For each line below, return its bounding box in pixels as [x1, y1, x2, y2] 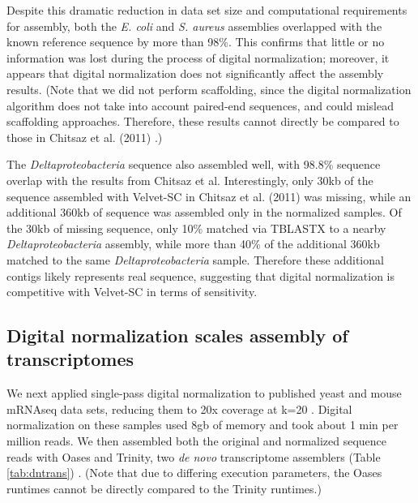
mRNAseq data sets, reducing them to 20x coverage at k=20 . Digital [6, 400, 352, 417]
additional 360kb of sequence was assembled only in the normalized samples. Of [6, 204, 402, 221]
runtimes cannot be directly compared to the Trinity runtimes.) [6, 479, 322, 497]
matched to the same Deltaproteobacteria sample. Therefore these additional [6, 251, 384, 268]
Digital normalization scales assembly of [6, 323, 348, 348]
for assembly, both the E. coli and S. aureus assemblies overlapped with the [6, 17, 382, 34]
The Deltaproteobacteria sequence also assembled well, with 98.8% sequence [6, 156, 381, 173]
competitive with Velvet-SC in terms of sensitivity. [6, 283, 258, 300]
